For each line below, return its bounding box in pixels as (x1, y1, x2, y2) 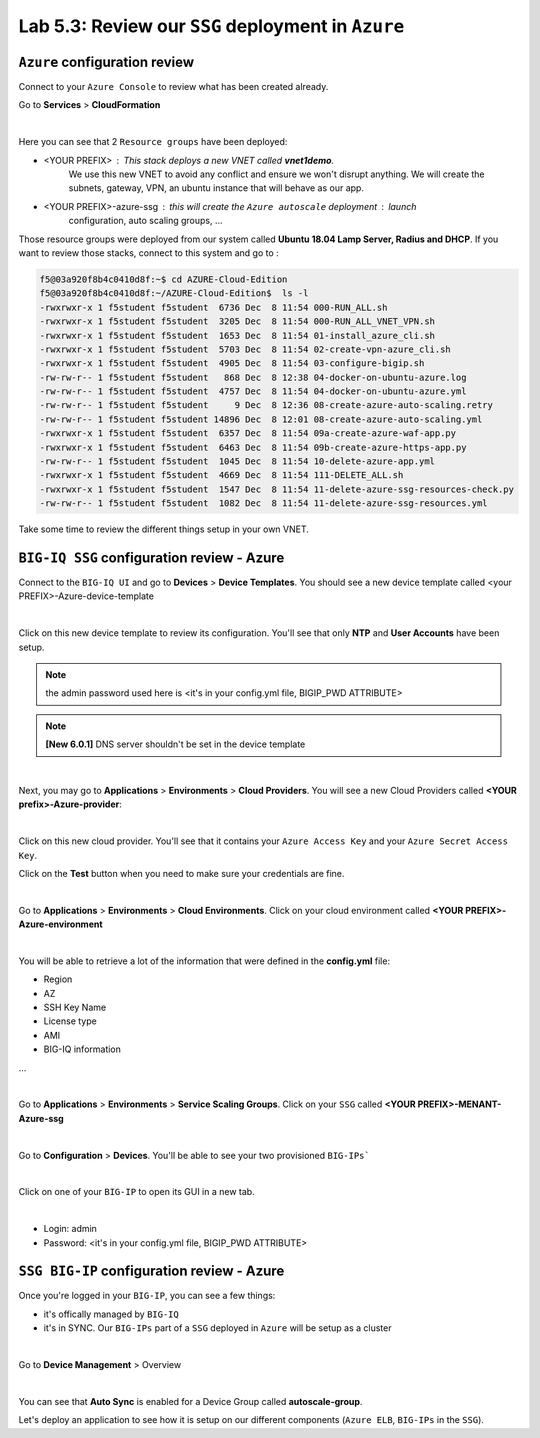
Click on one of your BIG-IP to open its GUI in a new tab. (18, 1186, 255, 1198)
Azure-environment (18, 918, 104, 930)
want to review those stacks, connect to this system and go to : (18, 246, 279, 259)
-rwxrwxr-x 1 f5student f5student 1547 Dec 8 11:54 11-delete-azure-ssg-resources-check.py (39, 483, 515, 495)
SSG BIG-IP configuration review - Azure (18, 1263, 285, 1280)
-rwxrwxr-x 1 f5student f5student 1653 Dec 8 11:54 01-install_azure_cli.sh (39, 330, 435, 341)
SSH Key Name (43, 1001, 107, 1014)
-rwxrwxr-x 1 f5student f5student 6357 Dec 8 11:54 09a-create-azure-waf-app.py (39, 428, 457, 439)
